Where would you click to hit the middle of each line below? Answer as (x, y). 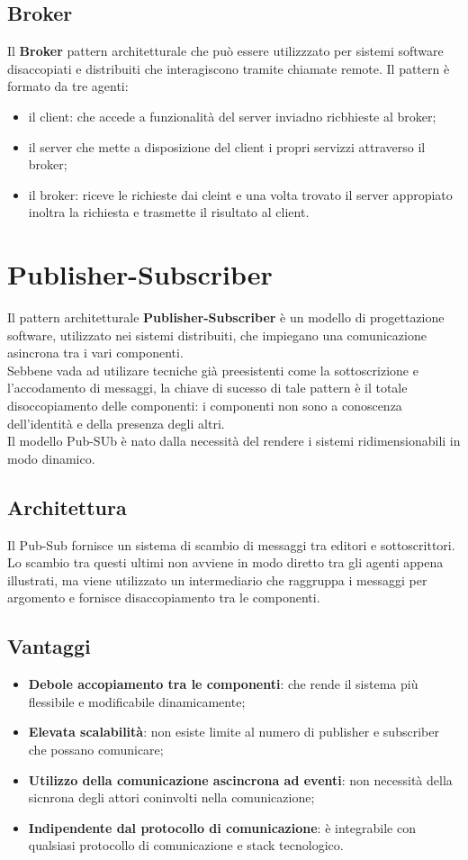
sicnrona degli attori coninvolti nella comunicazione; (171, 797)
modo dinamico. (51, 458)
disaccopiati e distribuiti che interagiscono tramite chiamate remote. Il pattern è (229, 68)
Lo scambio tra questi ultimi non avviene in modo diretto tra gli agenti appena (225, 562)
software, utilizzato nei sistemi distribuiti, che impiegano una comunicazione (217, 335)
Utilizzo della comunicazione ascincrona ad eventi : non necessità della (240, 779)
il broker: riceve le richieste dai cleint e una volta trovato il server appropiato (240, 194)
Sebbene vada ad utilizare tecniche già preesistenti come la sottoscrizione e (213, 370)
